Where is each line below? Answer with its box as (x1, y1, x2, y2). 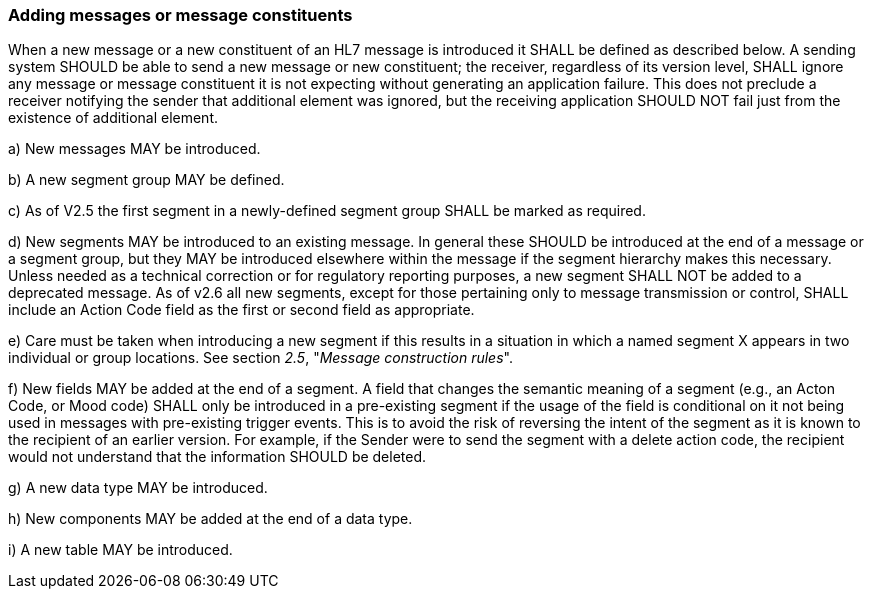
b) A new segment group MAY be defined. (8, 171, 285, 189)
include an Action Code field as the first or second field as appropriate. (8, 301, 475, 319)
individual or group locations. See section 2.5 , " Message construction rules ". (8, 349, 513, 367)
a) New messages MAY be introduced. (8, 140, 261, 158)
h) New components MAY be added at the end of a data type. (8, 510, 413, 528)
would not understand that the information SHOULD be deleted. (8, 448, 427, 466)
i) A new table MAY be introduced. (8, 541, 233, 559)
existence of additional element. (8, 109, 219, 127)
